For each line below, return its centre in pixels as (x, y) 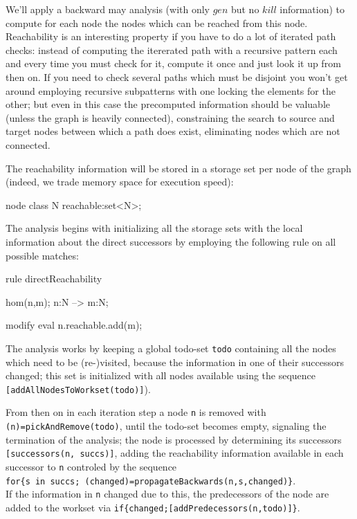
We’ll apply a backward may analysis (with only (108, 9)
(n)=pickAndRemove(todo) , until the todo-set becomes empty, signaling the (166, 426)
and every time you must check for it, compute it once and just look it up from (173, 63)
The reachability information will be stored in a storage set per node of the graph (178, 168)
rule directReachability (54, 279)
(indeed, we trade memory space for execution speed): (120, 182)
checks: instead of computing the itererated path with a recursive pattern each (172, 49)
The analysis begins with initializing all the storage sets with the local (154, 228)
